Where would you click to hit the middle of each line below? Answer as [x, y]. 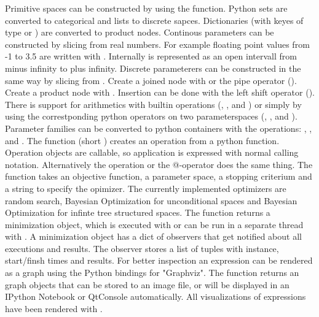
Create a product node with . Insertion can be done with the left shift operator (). [160, 92]
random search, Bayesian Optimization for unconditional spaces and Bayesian [151, 200]
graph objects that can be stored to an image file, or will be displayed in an [147, 284]
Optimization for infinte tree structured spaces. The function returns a [138, 212]
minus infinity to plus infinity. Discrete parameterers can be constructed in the [153, 68]
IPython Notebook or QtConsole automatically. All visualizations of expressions [156, 296]
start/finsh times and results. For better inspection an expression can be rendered [159, 260]
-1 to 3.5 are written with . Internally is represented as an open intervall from [151, 56]
